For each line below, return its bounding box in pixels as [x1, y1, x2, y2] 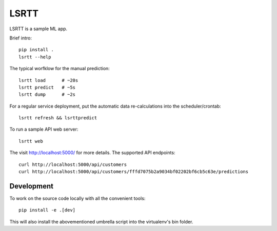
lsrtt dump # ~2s [18, 92, 76, 97]
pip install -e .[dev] [18, 207, 76, 213]
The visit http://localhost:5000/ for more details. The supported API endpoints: [9, 150, 175, 156]
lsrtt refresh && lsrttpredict [18, 115, 97, 121]
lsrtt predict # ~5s [18, 85, 76, 90]
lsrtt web [18, 138, 43, 144]
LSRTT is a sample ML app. [9, 26, 68, 32]
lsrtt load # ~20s [18, 77, 78, 83]
